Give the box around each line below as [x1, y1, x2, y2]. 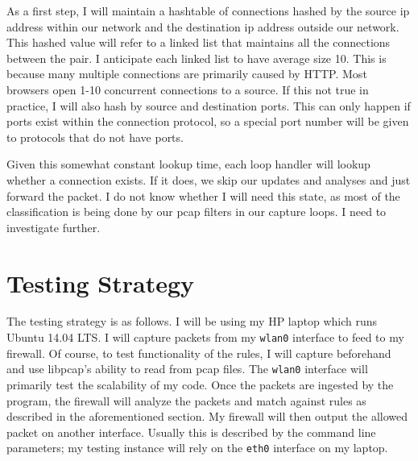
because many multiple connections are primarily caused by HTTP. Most [6, 65, 367, 82]
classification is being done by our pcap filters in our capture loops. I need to [6, 203, 387, 220]
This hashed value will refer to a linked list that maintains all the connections [6, 34, 391, 51]
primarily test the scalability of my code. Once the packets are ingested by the [6, 376, 394, 392]
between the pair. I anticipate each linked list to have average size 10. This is [6, 49, 387, 66]
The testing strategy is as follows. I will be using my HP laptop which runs [6, 313, 378, 330]
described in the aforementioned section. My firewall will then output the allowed [6, 408, 408, 425]
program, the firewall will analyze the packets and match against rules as [6, 392, 366, 409]
